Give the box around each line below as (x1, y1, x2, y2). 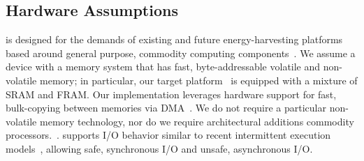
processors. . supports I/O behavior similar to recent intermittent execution (6, 128, 331, 142)
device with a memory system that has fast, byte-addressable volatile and (6, 59, 321, 74)
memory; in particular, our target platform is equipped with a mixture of (39, 72, 358, 87)
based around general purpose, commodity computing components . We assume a (6, 45, 356, 60)
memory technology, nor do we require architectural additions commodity (39, 114, 354, 128)
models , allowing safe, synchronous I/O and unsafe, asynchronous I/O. (6, 141, 313, 155)
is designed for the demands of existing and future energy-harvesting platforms (6, 32, 343, 47)
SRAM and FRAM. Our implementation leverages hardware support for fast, (6, 86, 337, 101)
